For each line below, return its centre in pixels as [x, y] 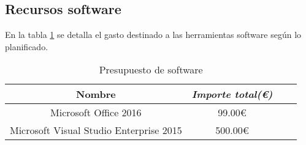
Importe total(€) [232, 94]
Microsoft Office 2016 [96, 113]
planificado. [27, 46]
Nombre [96, 94]
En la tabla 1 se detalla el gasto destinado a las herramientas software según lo [153, 35]
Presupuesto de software [151, 70]
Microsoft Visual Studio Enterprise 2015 [96, 130]
